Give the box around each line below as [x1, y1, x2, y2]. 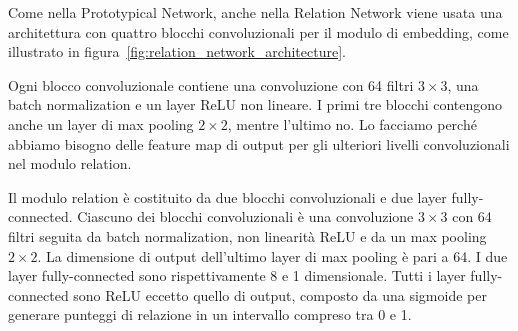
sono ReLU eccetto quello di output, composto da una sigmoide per [73, 284, 487, 305]
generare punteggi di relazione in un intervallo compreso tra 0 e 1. [8, 304, 412, 325]
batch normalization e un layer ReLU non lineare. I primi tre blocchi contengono [8, 94, 503, 115]
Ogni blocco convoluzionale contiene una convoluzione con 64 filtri [8, 74, 414, 95]
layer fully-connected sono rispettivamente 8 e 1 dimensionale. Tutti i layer [8, 265, 466, 286]
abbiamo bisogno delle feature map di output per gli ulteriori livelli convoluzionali [8, 133, 510, 154]
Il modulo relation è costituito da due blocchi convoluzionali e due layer [8, 186, 447, 207]
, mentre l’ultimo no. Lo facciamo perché [227, 113, 477, 134]
